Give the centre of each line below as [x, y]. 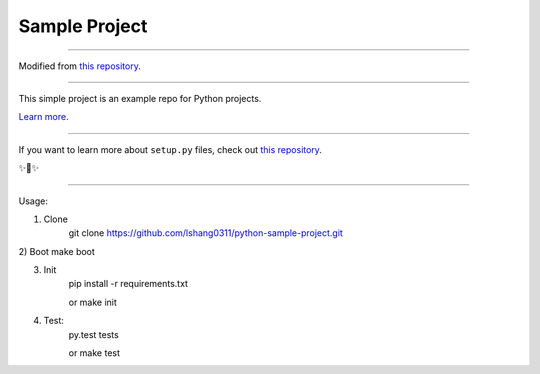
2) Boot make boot [56, 251]
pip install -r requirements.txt [128, 284]
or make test [94, 353]
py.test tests [93, 334]
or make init [92, 302]
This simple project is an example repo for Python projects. [140, 98]
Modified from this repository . [80, 66]
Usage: [33, 201]
